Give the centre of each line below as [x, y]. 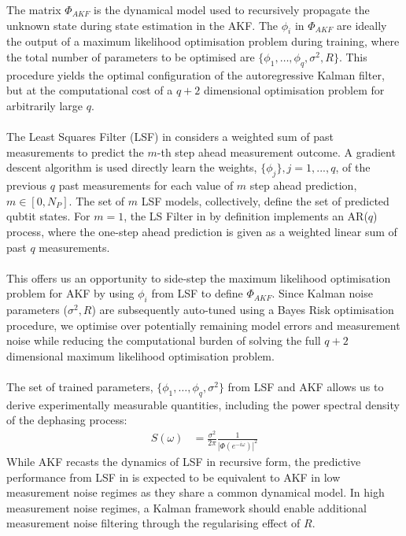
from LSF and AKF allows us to [306, 387]
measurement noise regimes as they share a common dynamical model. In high [196, 492]
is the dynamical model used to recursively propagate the [232, 9]
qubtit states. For [48, 216]
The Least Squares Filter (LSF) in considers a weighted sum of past [170, 137]
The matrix [34, 9]
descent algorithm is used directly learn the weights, [132, 167]
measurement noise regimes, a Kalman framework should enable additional [186, 507]
